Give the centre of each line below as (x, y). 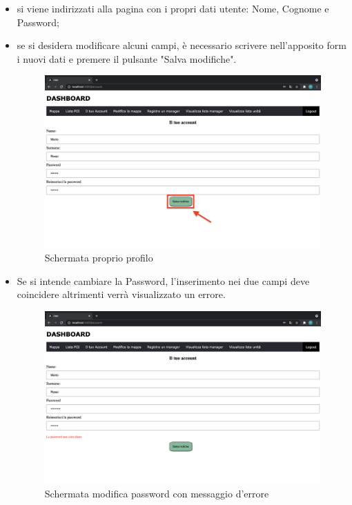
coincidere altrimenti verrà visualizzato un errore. (121, 294)
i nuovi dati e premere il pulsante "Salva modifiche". (127, 58)
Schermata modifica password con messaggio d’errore (157, 493)
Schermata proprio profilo (99, 258)
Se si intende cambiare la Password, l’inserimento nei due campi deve (163, 280)
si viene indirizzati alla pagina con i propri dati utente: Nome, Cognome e (173, 8)
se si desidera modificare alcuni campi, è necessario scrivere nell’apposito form (182, 45)
